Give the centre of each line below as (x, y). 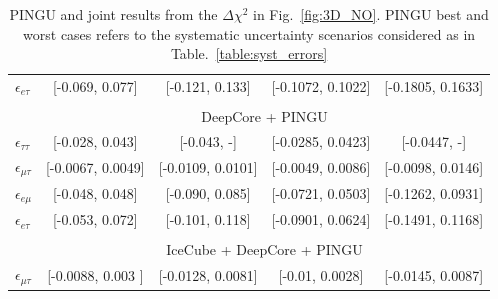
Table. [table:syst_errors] (249, 53)
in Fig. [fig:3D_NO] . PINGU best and (371, 14)
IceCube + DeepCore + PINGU (264, 249)
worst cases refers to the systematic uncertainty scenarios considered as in (249, 33)
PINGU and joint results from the (113, 14)
